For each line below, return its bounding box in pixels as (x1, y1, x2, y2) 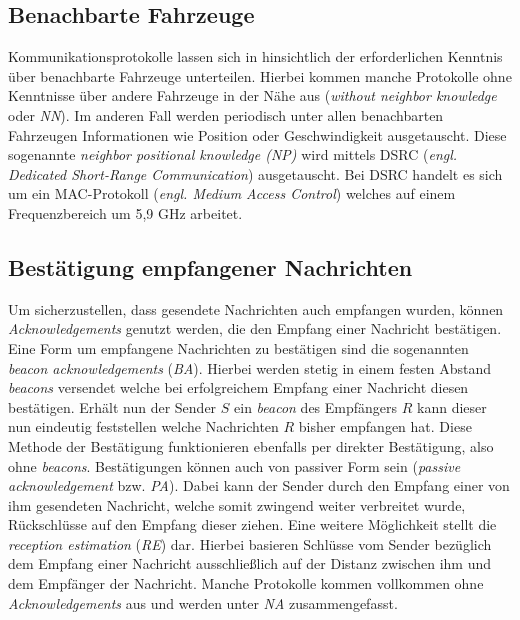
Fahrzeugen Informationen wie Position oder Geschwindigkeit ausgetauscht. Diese (8, 124, 507, 145)
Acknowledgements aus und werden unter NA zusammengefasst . (8, 592, 398, 613)
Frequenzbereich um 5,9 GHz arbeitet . (8, 202, 243, 223)
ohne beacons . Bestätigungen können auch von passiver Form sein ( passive (8, 455, 461, 476)
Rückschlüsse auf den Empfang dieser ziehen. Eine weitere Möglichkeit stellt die (8, 514, 497, 535)
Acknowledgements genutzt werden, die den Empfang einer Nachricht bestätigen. (8, 318, 502, 339)
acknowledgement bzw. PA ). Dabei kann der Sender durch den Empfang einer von (8, 475, 510, 496)
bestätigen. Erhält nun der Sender (8, 396, 217, 417)
